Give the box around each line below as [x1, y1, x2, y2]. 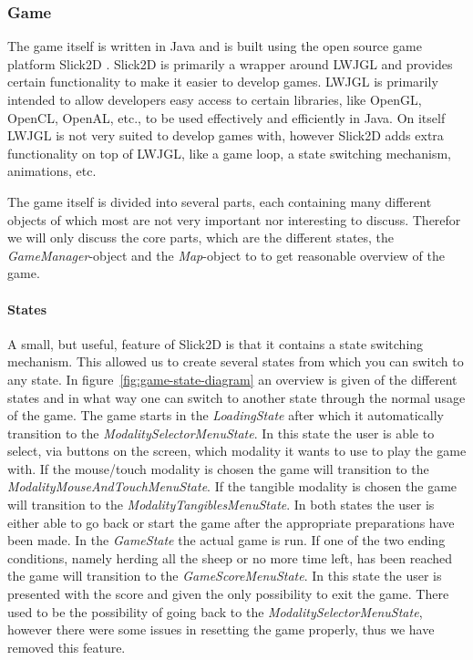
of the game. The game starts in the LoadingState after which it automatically [7, 406, 444, 425]
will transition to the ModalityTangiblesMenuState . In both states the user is [7, 495, 435, 514]
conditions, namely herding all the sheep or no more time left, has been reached [7, 548, 453, 567]
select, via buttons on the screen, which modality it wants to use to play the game [7, 441, 467, 460]
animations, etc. [7, 161, 97, 180]
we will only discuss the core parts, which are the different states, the [7, 228, 395, 247]
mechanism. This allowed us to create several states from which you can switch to [7, 352, 464, 371]
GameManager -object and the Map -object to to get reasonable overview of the [7, 245, 446, 264]
